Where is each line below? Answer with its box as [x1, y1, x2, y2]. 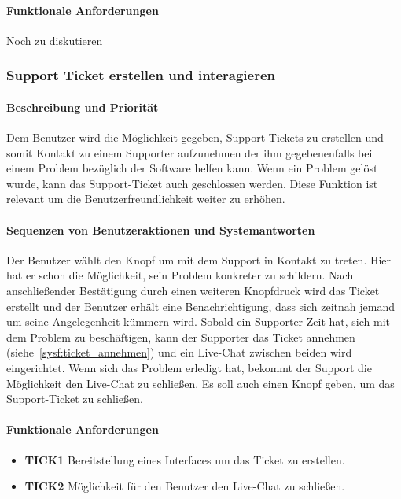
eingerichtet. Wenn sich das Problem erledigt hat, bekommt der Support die [6, 359, 372, 375]
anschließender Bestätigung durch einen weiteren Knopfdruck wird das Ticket [6, 282, 380, 298]
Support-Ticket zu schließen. [6, 390, 143, 407]
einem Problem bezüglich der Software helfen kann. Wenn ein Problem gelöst [6, 160, 378, 176]
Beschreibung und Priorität [6, 98, 159, 115]
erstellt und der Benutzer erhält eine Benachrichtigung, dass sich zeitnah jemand [6, 298, 395, 314]
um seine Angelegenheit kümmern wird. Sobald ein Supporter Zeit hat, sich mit [6, 313, 390, 330]
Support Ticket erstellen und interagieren [6, 65, 276, 85]
